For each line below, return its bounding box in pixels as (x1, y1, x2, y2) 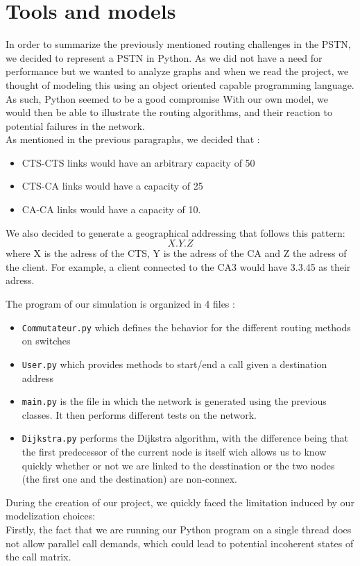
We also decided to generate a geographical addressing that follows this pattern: (6, 225, 345, 240)
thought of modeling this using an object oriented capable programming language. (6, 77, 354, 92)
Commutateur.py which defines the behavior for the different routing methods (22, 319, 351, 334)
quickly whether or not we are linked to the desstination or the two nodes (22, 458, 335, 472)
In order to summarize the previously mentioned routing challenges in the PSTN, (6, 37, 351, 51)
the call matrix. (6, 549, 71, 564)
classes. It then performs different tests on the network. (22, 407, 257, 422)
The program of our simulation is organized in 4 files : (6, 297, 235, 311)
